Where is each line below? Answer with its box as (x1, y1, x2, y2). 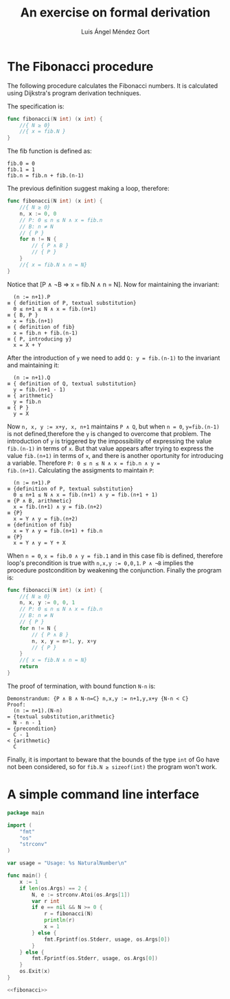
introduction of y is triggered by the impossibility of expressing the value (7, 437, 212, 445)
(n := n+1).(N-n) (13, 707, 63, 714)
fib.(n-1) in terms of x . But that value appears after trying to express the (7, 444, 214, 452)
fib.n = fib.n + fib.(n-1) (7, 172, 84, 179)
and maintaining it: (7, 360, 60, 369)
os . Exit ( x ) (19, 968, 51, 975)
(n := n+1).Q (13, 374, 51, 381)
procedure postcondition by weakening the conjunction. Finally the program (7, 566, 222, 574)
